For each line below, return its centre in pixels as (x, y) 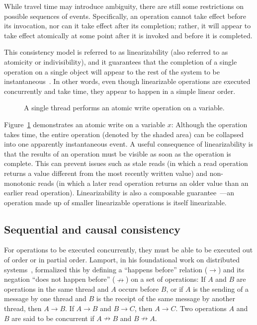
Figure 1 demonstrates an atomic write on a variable (85, 124)
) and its (231, 269)
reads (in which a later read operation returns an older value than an (143, 183)
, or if (175, 288)
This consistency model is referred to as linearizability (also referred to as (116, 52)
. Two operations (201, 308)
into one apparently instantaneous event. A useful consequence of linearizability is (128, 144)
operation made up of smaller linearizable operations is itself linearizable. (115, 202)
